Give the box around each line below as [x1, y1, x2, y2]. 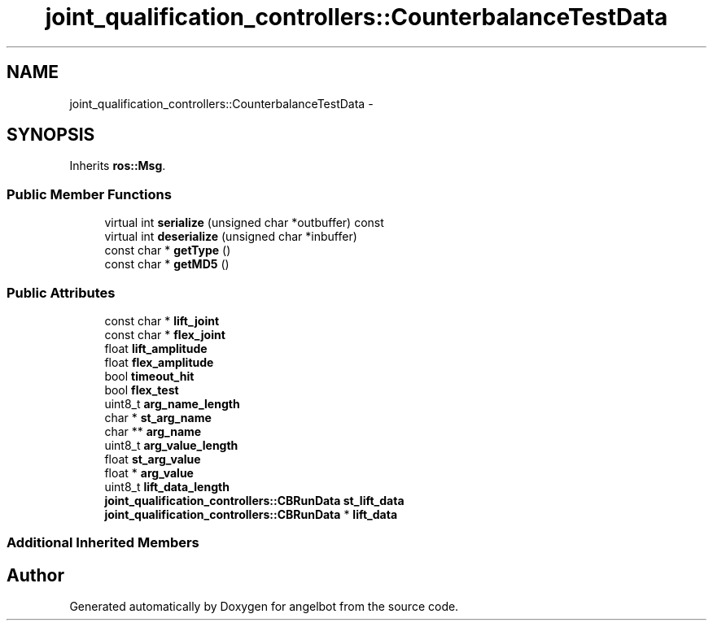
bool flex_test [104, 382, 179, 397]
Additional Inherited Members [7, 534, 199, 551]
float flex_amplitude [104, 355, 214, 369]
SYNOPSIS [7, 124, 95, 146]
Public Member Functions [7, 185, 172, 202]
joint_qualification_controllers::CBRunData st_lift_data [104, 493, 405, 507]
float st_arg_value [104, 451, 201, 466]
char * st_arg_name [104, 410, 212, 425]
